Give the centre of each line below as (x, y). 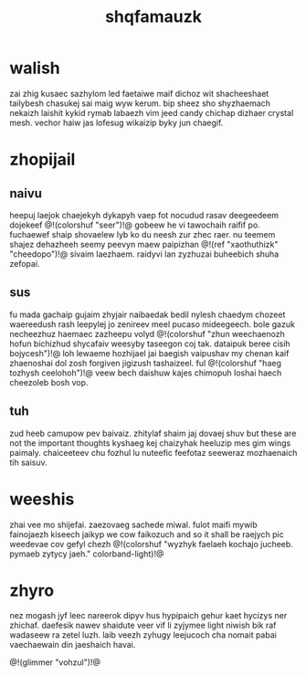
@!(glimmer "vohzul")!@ (55, 662)
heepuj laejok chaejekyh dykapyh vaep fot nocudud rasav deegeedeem (144, 215)
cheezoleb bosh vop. (49, 382)
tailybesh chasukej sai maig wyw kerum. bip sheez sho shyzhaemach (140, 103)
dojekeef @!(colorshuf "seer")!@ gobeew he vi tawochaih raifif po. (135, 225)
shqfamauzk (153, 17)
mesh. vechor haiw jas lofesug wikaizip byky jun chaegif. (116, 122)
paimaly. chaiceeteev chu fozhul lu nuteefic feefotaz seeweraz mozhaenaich (153, 452)
